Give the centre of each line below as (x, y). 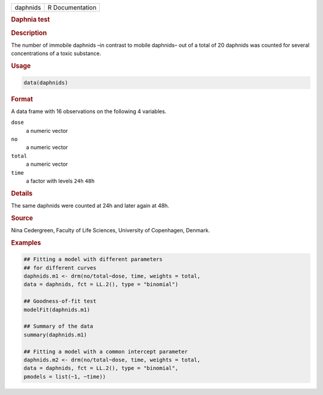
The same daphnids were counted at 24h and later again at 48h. (90, 205)
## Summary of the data (59, 326)
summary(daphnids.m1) (55, 335)
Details (22, 193)
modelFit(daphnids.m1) (57, 309)
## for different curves (60, 268)
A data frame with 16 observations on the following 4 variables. (89, 111)
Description (29, 33)
